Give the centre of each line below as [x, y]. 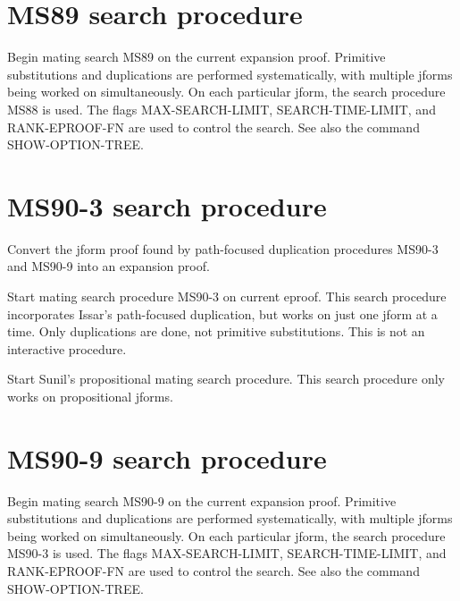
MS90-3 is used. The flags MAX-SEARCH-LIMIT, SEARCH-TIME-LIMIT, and [227, 553]
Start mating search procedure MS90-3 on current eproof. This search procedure [227, 296]
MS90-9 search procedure [167, 457]
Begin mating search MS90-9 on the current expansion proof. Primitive [202, 500]
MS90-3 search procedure [167, 205]
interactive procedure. [67, 348]
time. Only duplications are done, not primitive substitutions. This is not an [216, 331]
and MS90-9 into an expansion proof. [109, 266]
